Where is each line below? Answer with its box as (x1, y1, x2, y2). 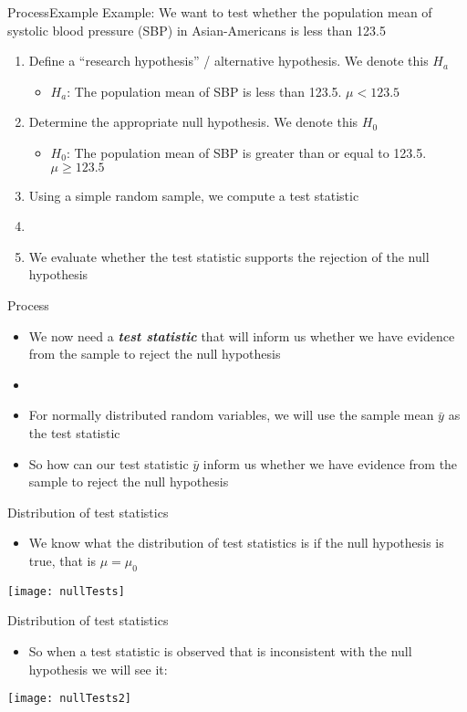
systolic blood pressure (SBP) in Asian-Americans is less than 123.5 (7, 20, 386, 39)
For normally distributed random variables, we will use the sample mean (28, 405, 434, 424)
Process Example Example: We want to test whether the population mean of (7, 3, 432, 21)
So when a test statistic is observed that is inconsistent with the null (28, 641, 412, 660)
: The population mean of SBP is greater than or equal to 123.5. (66, 142, 427, 162)
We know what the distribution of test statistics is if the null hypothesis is (28, 533, 444, 552)
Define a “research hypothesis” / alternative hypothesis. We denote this (28, 51, 429, 70)
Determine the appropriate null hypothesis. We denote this (28, 112, 358, 131)
